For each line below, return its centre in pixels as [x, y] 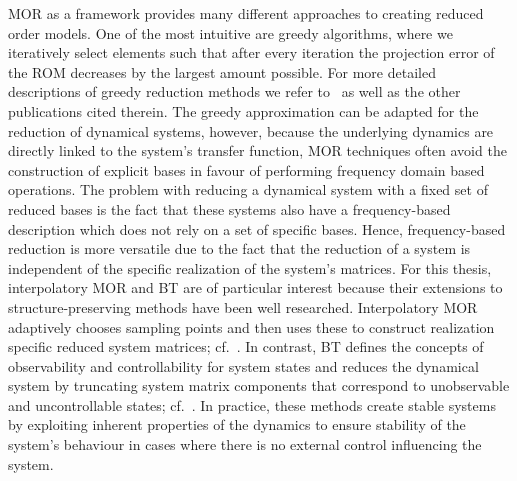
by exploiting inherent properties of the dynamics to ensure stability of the [237, 424]
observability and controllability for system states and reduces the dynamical [243, 365]
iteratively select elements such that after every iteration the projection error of [251, 52]
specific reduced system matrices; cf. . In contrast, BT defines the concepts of [246, 346]
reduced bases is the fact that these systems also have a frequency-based [229, 208]
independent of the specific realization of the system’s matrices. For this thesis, [250, 267]
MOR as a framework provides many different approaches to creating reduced [246, 13]
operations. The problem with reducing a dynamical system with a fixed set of [248, 189]
